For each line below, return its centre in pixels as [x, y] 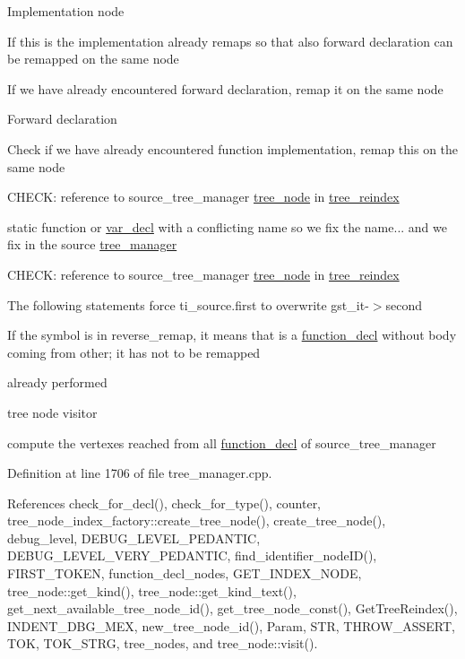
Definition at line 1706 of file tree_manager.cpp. [140, 473]
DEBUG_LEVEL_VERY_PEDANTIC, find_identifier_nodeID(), [192, 555]
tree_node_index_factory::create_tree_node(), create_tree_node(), [197, 520]
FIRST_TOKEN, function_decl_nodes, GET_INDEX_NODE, [185, 573]
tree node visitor [52, 412]
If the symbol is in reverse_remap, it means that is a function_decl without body [232, 335]
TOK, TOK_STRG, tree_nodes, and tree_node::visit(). [163, 643]
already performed [57, 382]
